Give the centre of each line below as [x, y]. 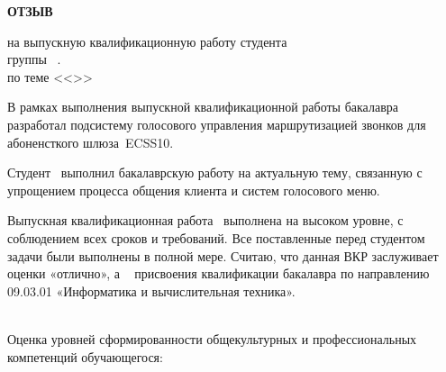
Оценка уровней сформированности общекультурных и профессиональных [212, 338]
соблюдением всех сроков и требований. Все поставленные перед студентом [216, 237]
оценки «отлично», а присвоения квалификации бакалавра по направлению [218, 273]
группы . [34, 59]
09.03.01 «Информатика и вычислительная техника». [151, 290]
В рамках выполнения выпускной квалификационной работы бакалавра [203, 107]
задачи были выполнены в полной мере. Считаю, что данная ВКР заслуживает [223, 255]
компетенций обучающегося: [85, 356]
